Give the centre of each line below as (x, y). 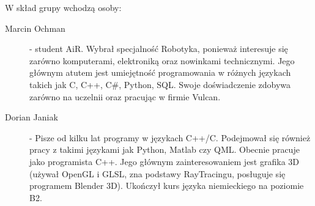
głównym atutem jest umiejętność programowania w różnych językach (160, 72)
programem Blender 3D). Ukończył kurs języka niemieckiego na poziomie (167, 186)
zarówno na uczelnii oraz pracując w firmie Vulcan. (125, 96)
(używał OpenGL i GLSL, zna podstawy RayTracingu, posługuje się (157, 173)
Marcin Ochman (35, 28)
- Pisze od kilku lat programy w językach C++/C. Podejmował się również (170, 137)
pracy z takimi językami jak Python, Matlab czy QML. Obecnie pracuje (165, 149)
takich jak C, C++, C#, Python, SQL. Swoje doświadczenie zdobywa (160, 84)
